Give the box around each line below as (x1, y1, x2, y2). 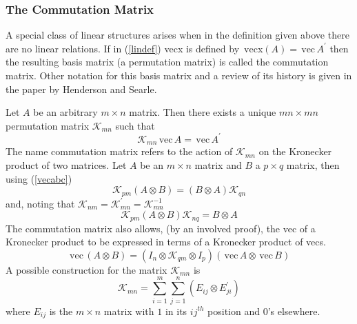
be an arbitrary (33, 105, 98, 119)
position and (207, 303, 261, 318)
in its (165, 303, 187, 318)
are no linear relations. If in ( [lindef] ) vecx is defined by (6, 41, 240, 55)
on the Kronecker (258, 144, 332, 159)
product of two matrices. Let (6, 157, 127, 172)
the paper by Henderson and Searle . (6, 81, 157, 96)
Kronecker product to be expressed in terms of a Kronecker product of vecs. (6, 234, 326, 249)
